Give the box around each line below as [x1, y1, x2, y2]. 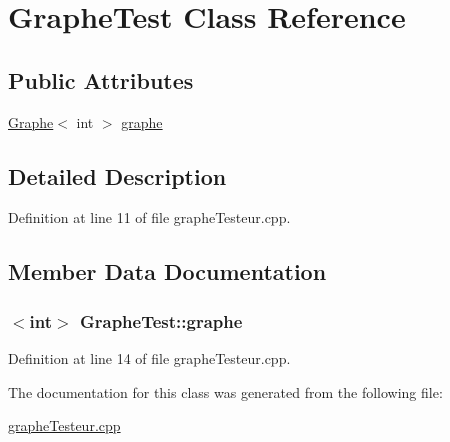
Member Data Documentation [8, 256, 327, 287]
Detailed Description [8, 160, 227, 191]
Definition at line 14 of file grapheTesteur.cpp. [8, 347, 291, 368]
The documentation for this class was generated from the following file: [8, 381, 443, 402]
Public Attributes [8, 64, 194, 95]
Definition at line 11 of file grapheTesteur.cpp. [8, 207, 291, 228]
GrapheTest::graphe [79, 308, 243, 333]
